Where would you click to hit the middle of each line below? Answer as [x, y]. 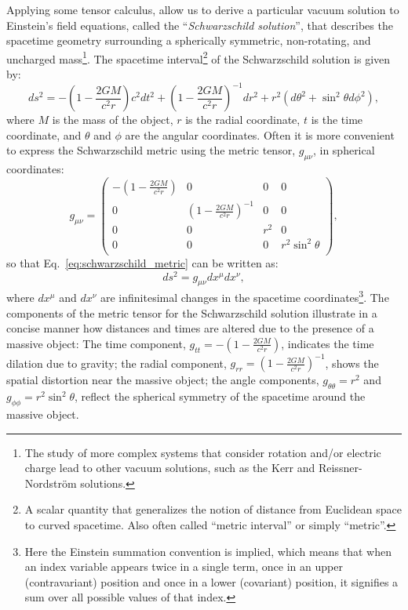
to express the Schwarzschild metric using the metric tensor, [151, 150]
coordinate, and [44, 134]
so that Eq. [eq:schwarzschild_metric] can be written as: [142, 263]
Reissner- [340, 468]
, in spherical [344, 150]
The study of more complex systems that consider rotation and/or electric [203, 452]
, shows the [352, 363]
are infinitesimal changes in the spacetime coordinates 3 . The [244, 296]
